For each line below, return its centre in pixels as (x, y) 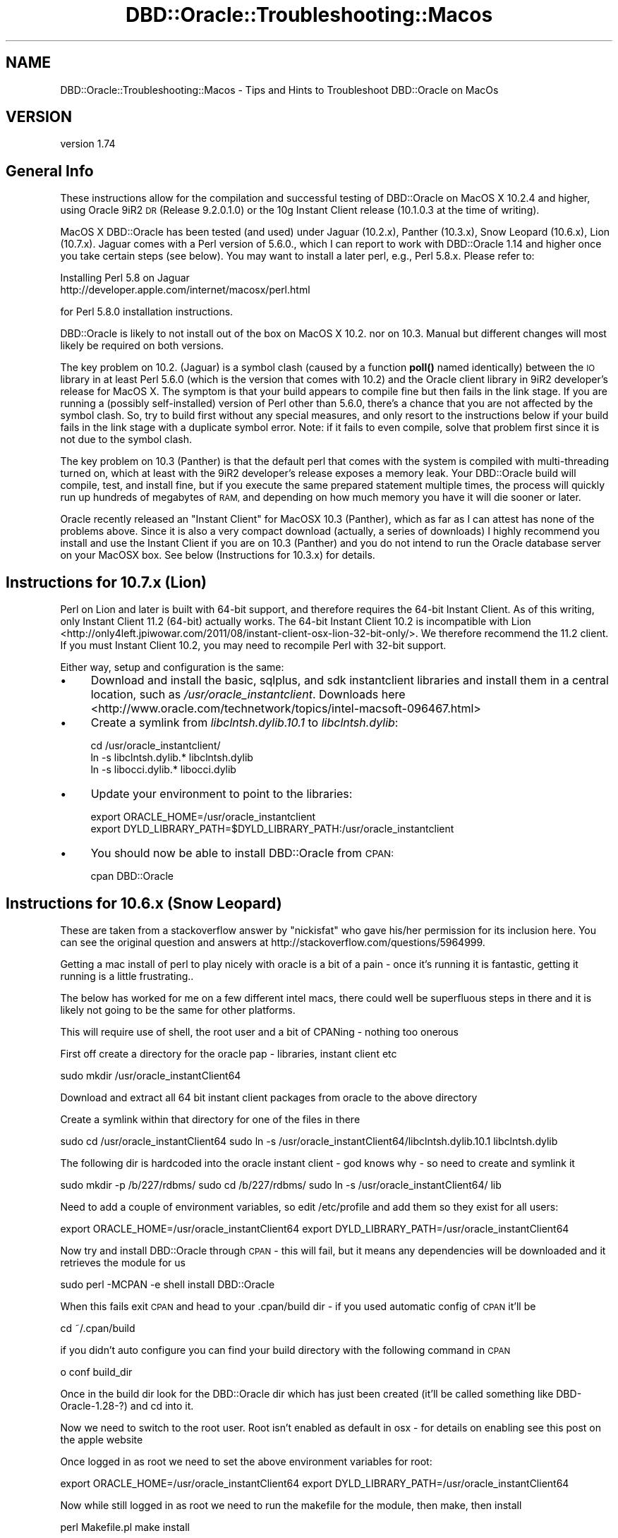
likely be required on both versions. (142, 346)
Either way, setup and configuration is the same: (172, 667)
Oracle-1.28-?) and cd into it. (127, 1405)
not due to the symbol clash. (126, 440)
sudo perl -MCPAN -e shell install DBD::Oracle (168, 1284)
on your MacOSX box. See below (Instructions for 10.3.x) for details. (218, 555)
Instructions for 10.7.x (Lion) (106, 582)
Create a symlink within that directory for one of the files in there (210, 1119)
